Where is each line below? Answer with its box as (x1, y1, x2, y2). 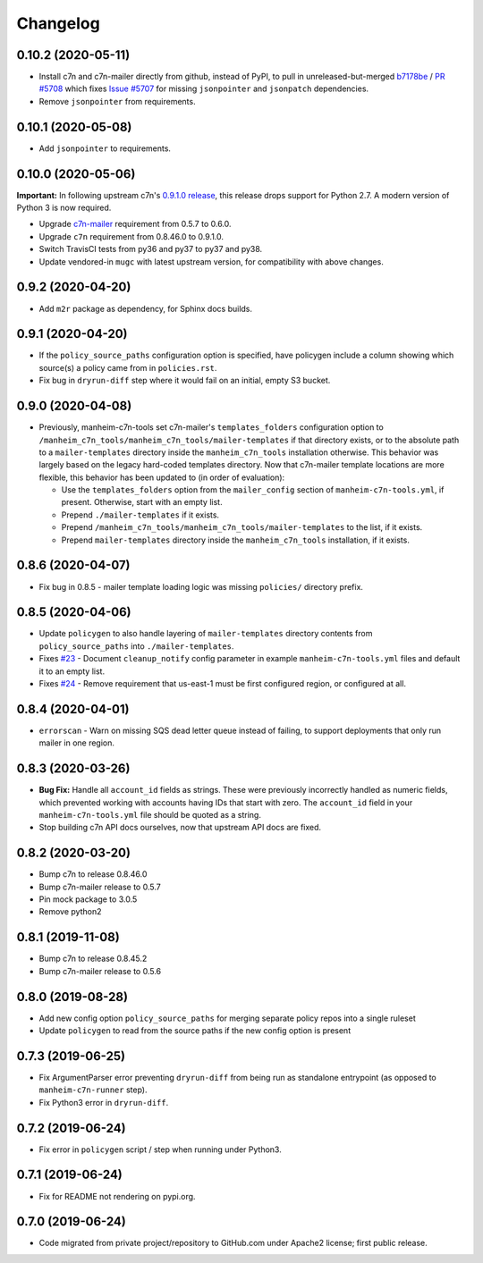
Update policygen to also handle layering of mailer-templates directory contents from (38, 628, 373, 639)
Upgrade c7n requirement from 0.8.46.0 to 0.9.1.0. (38, 231, 224, 241)
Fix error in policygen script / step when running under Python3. (38, 1144, 282, 1155)
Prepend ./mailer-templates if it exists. (61, 509, 219, 520)
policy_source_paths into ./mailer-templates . (38, 640, 234, 652)
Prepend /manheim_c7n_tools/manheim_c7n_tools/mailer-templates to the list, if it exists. (61, 522, 423, 533)
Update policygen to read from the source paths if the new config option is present (38, 1025, 352, 1036)
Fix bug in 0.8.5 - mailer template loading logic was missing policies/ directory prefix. (38, 581, 364, 592)
